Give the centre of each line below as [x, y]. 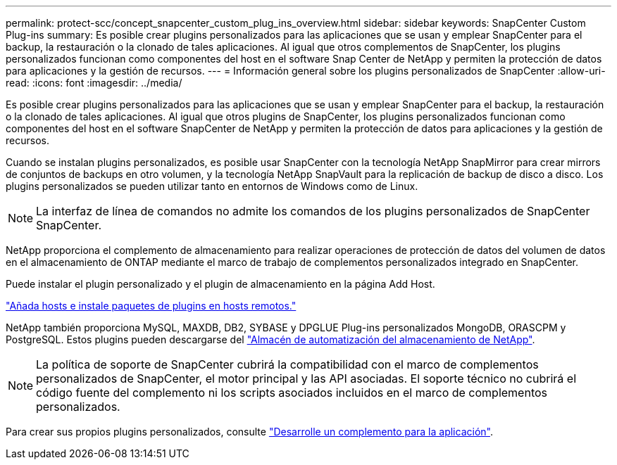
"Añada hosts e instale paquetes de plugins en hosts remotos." [151, 306]
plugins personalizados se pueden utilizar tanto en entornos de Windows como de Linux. [212, 186]
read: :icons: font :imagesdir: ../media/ [94, 83]
